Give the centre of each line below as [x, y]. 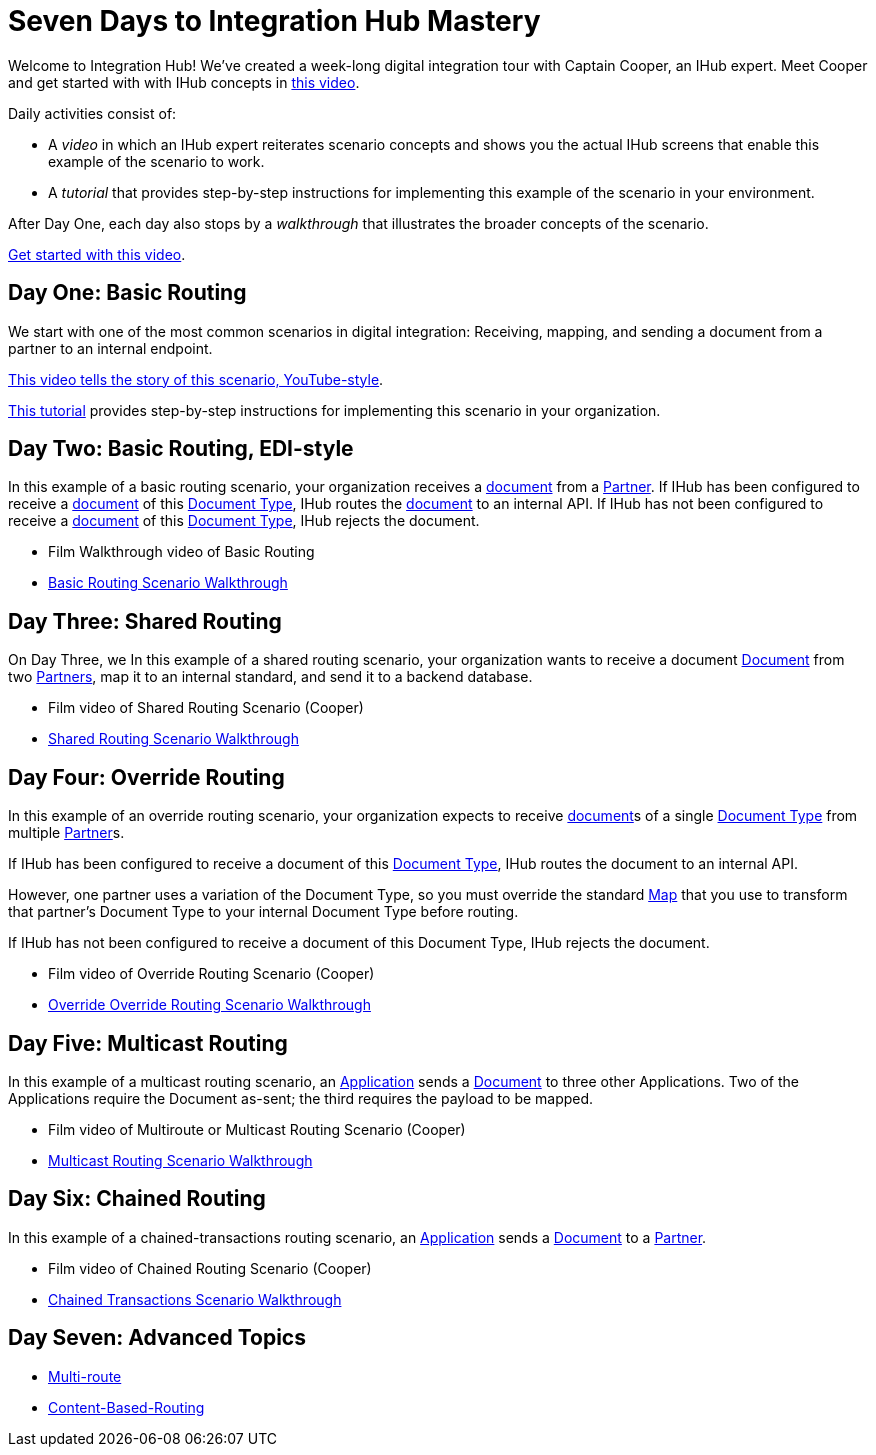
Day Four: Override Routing [146, 777]
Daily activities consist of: [92, 113]
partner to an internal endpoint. [110, 348]
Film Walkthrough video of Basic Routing [181, 552]
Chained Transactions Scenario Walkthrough [195, 1299]
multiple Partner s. [66, 833]
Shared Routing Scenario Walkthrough [173, 739]
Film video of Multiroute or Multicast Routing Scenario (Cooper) [257, 1129]
